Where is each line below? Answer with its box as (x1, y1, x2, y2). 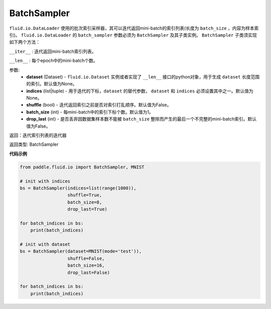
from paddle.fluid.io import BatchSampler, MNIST (20, 164, 145, 170)
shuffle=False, (67, 255, 105, 261)
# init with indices (20, 178, 70, 184)
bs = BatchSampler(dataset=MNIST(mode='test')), (20, 249, 142, 254)
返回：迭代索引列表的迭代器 (9, 132, 67, 138)
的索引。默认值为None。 (26, 81, 77, 87)
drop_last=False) (67, 269, 110, 275)
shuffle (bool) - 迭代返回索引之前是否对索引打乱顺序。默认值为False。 (26, 102, 172, 108)
